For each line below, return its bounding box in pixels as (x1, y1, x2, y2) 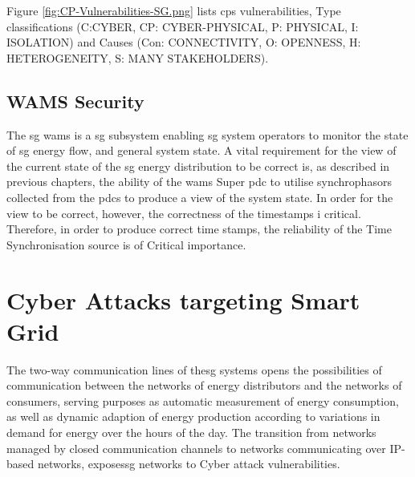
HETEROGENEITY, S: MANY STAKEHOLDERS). (6, 49, 269, 66)
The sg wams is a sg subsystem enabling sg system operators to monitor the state (6, 126, 409, 143)
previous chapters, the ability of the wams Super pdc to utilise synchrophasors (6, 173, 392, 190)
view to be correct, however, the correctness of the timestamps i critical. (6, 204, 361, 221)
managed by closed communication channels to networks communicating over (6, 439, 386, 456)
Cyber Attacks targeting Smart (6, 283, 360, 316)
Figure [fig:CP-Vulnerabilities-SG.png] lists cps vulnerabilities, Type (6, 2, 341, 18)
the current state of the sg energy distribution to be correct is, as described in (6, 157, 390, 174)
